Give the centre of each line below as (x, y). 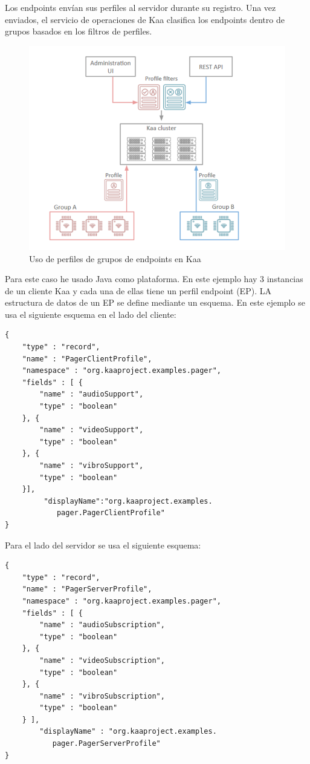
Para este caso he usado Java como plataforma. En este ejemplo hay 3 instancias (154, 279)
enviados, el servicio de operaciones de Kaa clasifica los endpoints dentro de (145, 19)
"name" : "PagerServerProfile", (87, 589)
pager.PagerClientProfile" (111, 513)
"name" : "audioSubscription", (102, 625)
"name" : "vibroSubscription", (102, 696)
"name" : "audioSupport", (92, 394)
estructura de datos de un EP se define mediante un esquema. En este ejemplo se (155, 302)
